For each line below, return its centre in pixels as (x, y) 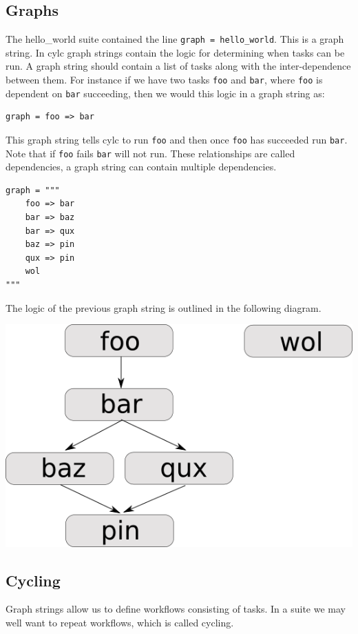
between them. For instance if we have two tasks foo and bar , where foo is (164, 80)
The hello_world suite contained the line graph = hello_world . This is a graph (175, 39)
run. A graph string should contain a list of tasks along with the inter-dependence (178, 66)
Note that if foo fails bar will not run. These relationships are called (150, 153)
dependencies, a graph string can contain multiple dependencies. (141, 167)
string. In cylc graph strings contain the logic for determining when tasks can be (175, 52)
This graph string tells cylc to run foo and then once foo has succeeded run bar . (177, 139)
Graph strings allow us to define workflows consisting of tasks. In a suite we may (176, 609)
